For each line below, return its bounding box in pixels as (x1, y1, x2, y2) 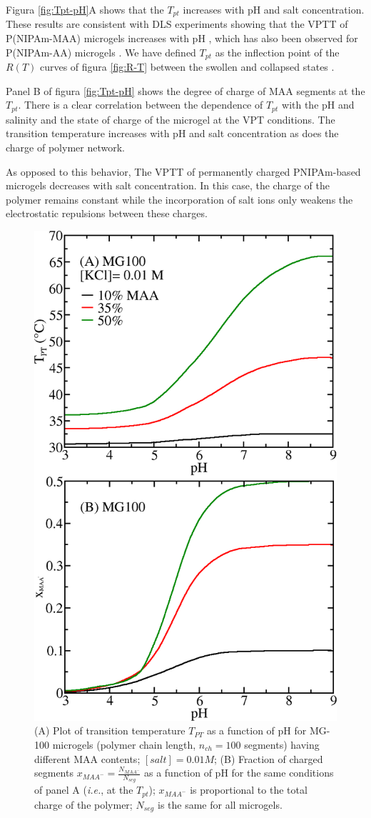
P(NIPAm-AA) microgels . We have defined (6, 44, 196, 59)
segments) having (244, 737, 320, 752)
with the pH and (282, 97, 355, 112)
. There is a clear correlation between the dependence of (18, 97, 263, 112)
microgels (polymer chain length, (52, 737, 196, 752)
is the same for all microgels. (157, 797, 283, 812)
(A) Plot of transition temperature (34, 723, 185, 738)
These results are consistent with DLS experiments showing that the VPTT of (6, 16, 348, 31)
